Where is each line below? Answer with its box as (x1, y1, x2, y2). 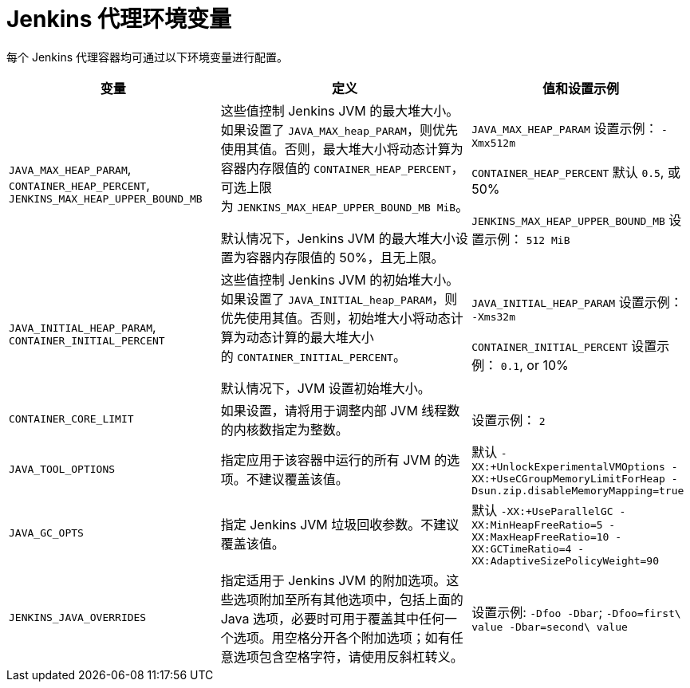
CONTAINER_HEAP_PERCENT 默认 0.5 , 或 (471, 164, 680, 181)
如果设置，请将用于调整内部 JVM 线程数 (220, 402, 460, 419)
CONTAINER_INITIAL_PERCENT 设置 (471, 338, 657, 355)
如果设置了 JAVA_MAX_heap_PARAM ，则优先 (220, 121, 458, 138)
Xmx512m (471, 137, 515, 150)
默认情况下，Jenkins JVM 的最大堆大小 (220, 230, 455, 246)
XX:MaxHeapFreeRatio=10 (471, 530, 609, 543)
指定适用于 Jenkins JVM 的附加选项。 (220, 572, 447, 588)
